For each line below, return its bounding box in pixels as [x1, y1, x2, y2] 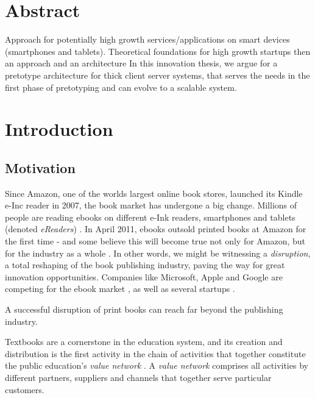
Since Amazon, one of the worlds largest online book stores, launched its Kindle [5, 187, 303, 199]
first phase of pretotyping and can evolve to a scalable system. [5, 80, 237, 93]
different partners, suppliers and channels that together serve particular [5, 371, 272, 383]
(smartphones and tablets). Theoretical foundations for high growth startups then [5, 44, 311, 57]
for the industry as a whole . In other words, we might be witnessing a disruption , [5, 246, 311, 259]
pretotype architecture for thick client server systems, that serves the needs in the [5, 68, 310, 81]
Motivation [5, 158, 76, 177]
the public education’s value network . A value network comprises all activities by [5, 359, 308, 372]
